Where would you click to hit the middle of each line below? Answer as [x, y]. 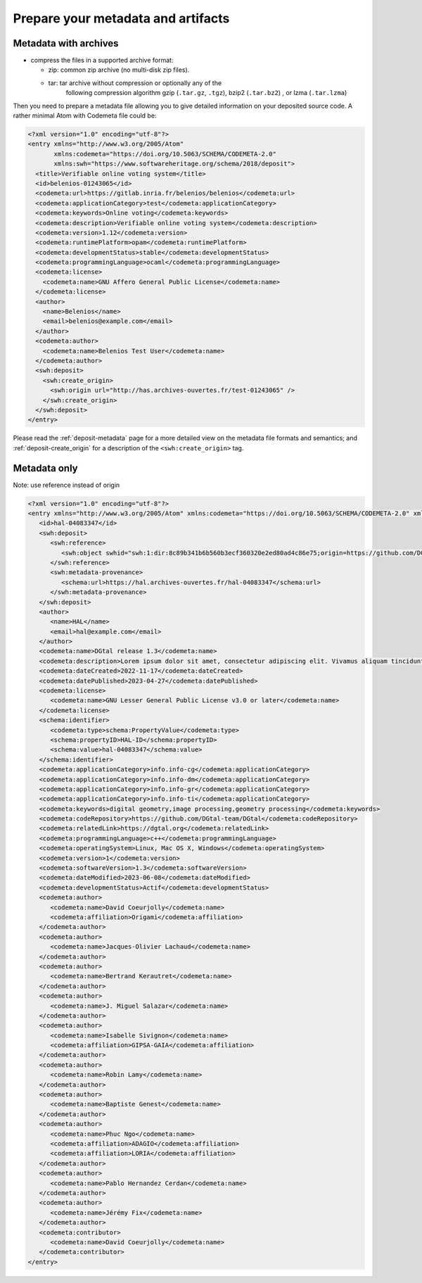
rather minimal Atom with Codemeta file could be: [85, 115]
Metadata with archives [66, 43]
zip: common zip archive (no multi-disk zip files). [119, 70]
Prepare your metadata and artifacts [121, 18]
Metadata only [45, 468]
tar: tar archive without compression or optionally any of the [135, 83]
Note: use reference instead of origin [66, 485]
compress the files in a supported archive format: [102, 61]
